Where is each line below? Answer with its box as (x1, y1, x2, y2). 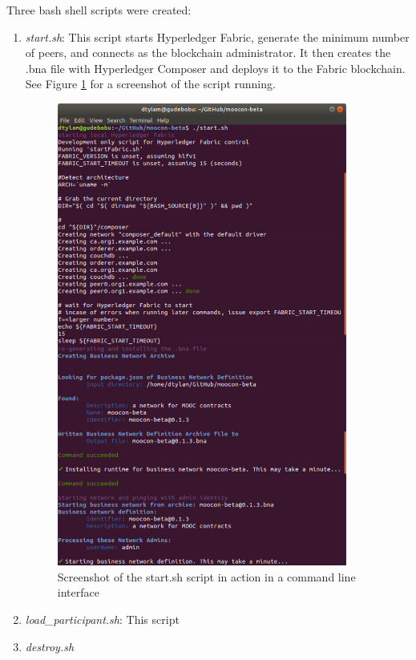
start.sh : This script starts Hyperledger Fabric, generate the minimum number (25, 28, 410, 45)
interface (57, 584, 99, 601)
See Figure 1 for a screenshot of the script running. (25, 75, 276, 92)
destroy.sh (25, 638, 75, 654)
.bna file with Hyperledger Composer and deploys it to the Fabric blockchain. (25, 59, 406, 76)
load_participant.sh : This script (25, 611, 180, 628)
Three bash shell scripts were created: (6, 2, 192, 18)
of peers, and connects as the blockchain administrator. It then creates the (25, 44, 391, 61)
